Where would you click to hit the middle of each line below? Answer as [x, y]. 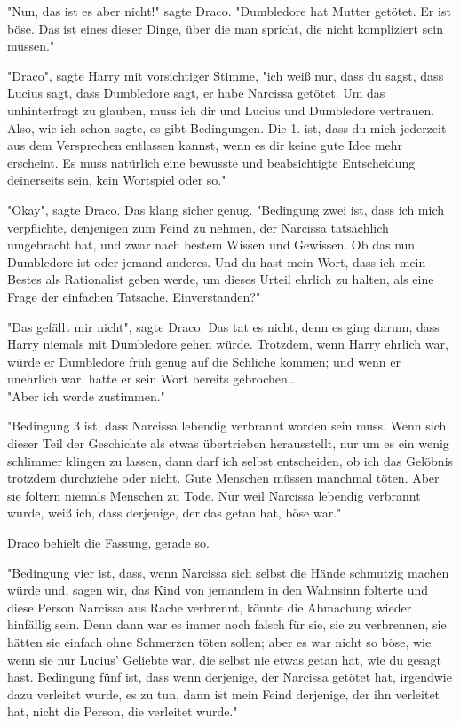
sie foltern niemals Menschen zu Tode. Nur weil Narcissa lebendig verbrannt [214, 495]
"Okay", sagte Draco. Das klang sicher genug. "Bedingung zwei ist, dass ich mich [226, 209]
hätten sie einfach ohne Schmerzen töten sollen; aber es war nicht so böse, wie [219, 642]
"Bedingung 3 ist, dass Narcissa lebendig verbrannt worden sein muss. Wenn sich [227, 426]
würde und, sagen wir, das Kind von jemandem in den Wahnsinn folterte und [218, 590]
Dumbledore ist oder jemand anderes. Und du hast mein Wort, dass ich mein [217, 261]
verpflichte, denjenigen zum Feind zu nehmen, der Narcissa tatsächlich [198, 227]
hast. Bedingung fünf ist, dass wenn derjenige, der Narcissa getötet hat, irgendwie [230, 677]
